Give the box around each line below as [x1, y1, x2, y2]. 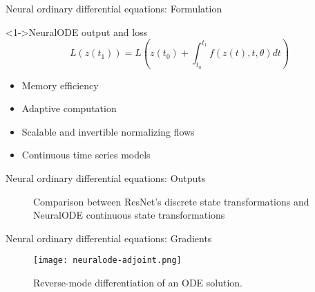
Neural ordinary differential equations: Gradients [6, 230, 212, 245]
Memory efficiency [21, 77, 99, 92]
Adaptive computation [21, 101, 117, 116]
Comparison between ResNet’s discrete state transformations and [33, 194, 309, 208]
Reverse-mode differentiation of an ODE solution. [33, 275, 242, 290]
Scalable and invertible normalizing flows [21, 124, 195, 138]
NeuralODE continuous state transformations [33, 208, 225, 222]
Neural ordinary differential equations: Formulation [6, 1, 222, 15]
